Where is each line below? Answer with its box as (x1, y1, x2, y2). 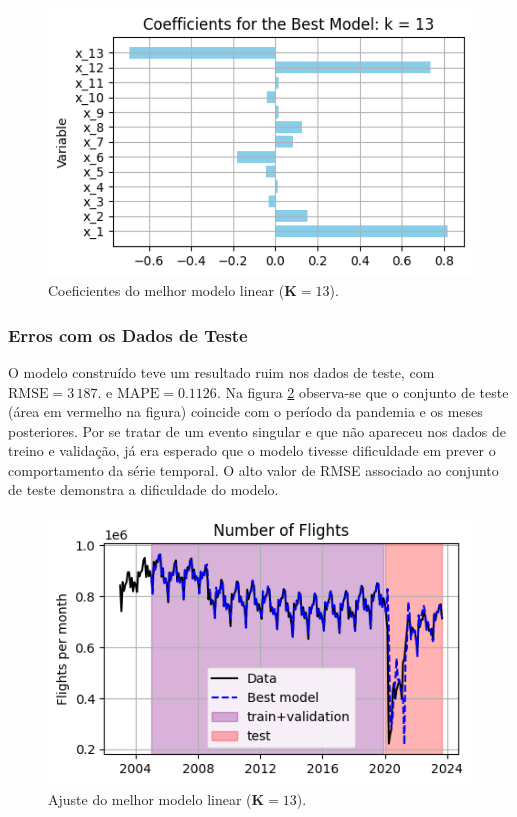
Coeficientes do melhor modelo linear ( (48, 280, 285, 301)
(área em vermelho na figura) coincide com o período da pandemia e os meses (8, 401, 483, 422)
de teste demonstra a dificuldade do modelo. (8, 479, 279, 500)
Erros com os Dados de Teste (8, 322, 248, 347)
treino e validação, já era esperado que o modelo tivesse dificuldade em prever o (8, 440, 496, 461)
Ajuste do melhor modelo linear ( (48, 789, 252, 810)
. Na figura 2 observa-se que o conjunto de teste (216, 381, 509, 402)
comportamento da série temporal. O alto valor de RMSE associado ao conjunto (8, 459, 499, 480)
